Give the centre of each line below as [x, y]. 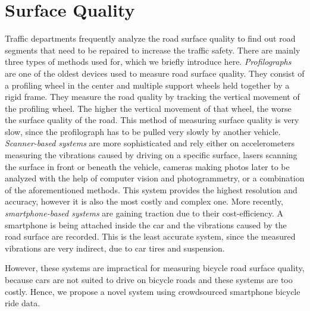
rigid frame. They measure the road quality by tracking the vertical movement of [152, 97]
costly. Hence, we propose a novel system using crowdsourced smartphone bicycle [153, 291]
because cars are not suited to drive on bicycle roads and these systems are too [149, 279]
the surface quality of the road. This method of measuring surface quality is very [152, 120]
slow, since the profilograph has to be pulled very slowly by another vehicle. [143, 131]
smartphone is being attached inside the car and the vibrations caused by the [146, 224]
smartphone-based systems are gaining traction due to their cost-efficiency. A [144, 213]
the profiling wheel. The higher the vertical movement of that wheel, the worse [148, 108]
